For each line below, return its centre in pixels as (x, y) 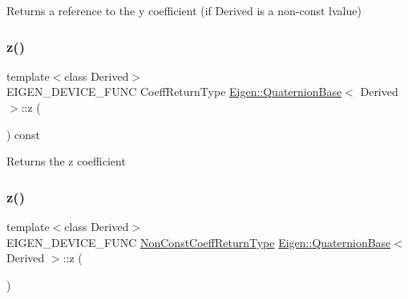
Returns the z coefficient (66, 161)
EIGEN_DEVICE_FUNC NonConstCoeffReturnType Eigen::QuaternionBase (199, 242)
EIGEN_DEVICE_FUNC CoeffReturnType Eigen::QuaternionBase (174, 92)
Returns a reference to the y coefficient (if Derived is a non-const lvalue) (184, 10)
